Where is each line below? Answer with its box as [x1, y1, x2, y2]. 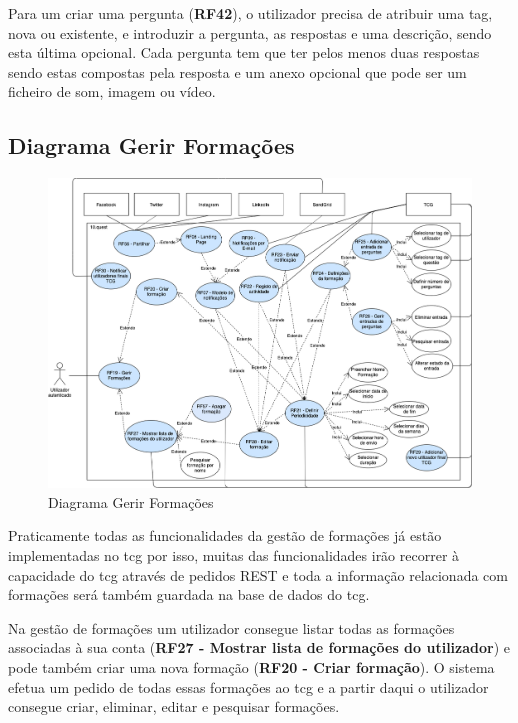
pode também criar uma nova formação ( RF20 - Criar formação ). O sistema [8, 656, 495, 677]
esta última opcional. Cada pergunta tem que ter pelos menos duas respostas [8, 42, 480, 63]
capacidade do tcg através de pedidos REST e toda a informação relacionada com [8, 564, 508, 585]
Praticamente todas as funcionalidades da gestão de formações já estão [8, 525, 442, 546]
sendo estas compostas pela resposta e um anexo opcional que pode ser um [8, 61, 467, 82]
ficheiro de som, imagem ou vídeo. [8, 81, 216, 102]
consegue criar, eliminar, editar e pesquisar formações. [8, 696, 340, 717]
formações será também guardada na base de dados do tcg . [8, 584, 370, 605]
